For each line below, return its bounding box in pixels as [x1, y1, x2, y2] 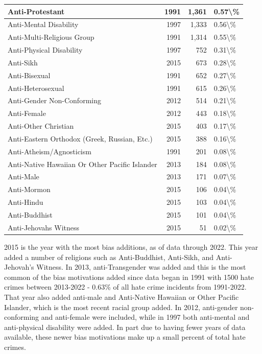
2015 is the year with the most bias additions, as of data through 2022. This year [4, 241, 258, 252]
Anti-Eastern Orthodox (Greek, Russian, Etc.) [8, 133, 153, 144]
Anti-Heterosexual [8, 82, 64, 93]
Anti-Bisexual [8, 69, 51, 80]
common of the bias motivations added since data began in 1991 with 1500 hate [4, 271, 254, 282]
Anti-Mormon [8, 184, 51, 195]
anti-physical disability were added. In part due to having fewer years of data [4, 321, 246, 332]
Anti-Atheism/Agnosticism [8, 146, 91, 156]
